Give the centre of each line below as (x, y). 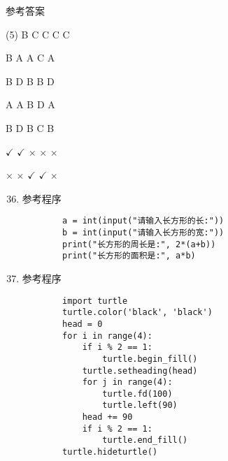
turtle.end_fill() (145, 440)
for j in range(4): (127, 382)
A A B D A (30, 104)
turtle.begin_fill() (150, 359)
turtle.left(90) (140, 405)
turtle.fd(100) (137, 394)
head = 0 (83, 324)
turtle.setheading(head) (140, 371)
